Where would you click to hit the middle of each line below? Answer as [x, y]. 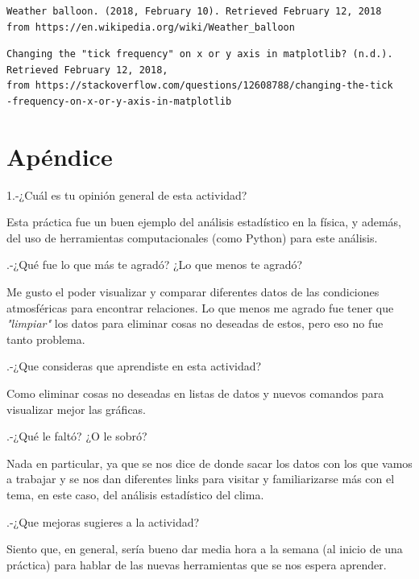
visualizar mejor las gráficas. [77, 409]
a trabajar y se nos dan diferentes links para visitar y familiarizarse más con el [201, 479]
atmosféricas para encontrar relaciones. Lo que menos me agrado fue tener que [200, 307]
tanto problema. [46, 339]
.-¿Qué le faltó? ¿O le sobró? [77, 436]
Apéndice [60, 156]
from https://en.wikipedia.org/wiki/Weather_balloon [151, 27]
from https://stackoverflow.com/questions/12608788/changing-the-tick [200, 86]
